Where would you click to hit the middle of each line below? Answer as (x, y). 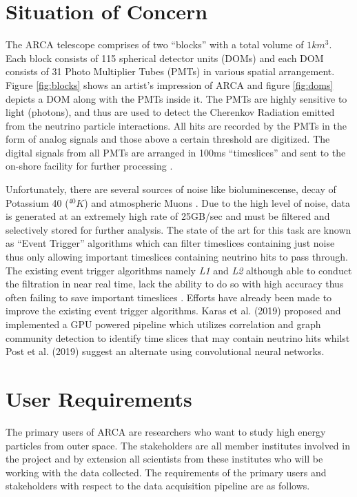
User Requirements (99, 398)
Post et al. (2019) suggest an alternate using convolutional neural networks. (165, 351)
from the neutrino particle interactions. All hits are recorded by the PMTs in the (176, 125)
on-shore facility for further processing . (89, 166)
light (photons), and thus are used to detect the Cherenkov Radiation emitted (170, 112)
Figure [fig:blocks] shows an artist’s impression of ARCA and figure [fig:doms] (170, 84)
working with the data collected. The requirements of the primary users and (166, 472)
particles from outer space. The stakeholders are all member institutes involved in (178, 445)
